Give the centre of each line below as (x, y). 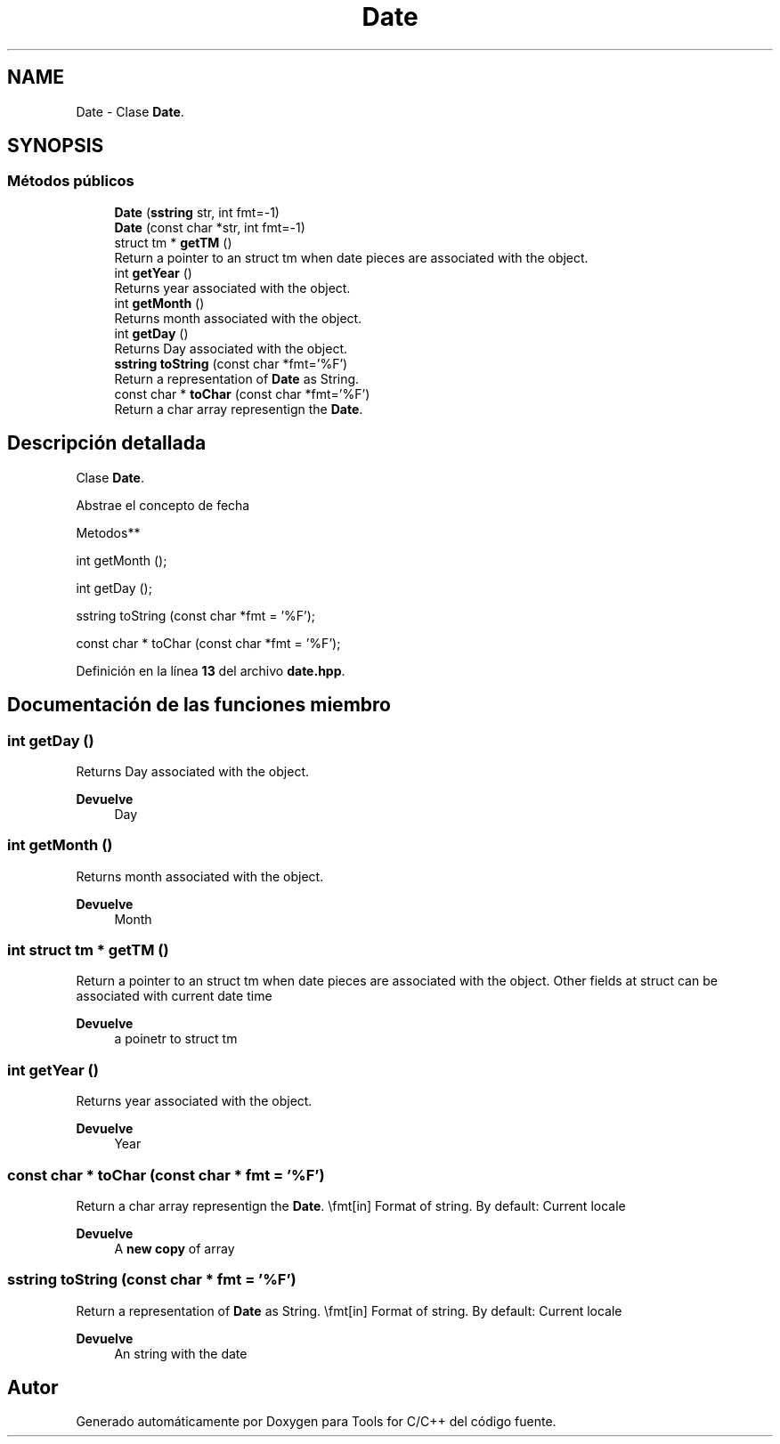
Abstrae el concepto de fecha (163, 505)
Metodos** (108, 532)
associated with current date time (174, 996)
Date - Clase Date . (130, 111)
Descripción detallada (107, 443)
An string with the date (181, 1353)
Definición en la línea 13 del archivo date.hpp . (211, 670)
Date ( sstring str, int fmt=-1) (197, 212)
